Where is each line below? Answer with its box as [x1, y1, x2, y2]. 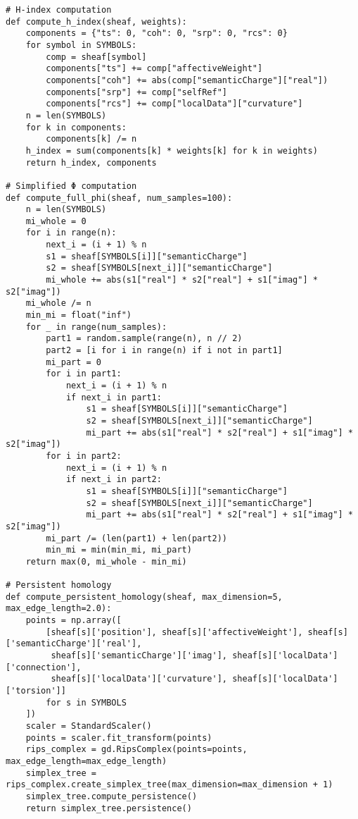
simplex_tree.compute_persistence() [25, 791, 198, 801]
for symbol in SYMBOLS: [25, 39, 137, 50]
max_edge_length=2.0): [6, 603, 112, 614]
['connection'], [6, 662, 82, 672]
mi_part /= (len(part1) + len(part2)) [46, 533, 227, 543]
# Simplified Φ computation [6, 180, 137, 191]
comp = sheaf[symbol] [46, 51, 147, 62]
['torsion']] [6, 686, 66, 696]
